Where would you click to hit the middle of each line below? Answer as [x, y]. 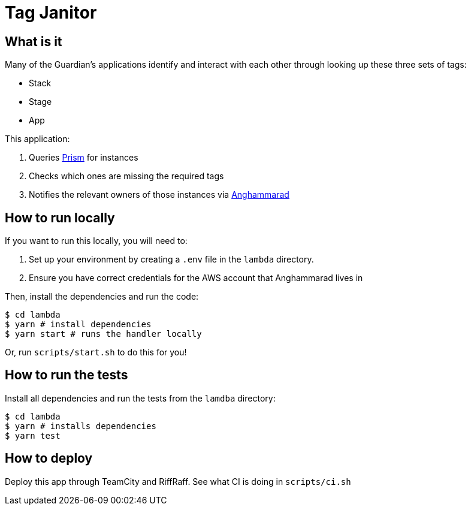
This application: [37, 139]
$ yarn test [33, 435]
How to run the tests [67, 375]
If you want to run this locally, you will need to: [96, 241]
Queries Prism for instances [84, 158]
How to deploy [49, 458]
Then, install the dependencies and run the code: [102, 297]
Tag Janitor [51, 13]
